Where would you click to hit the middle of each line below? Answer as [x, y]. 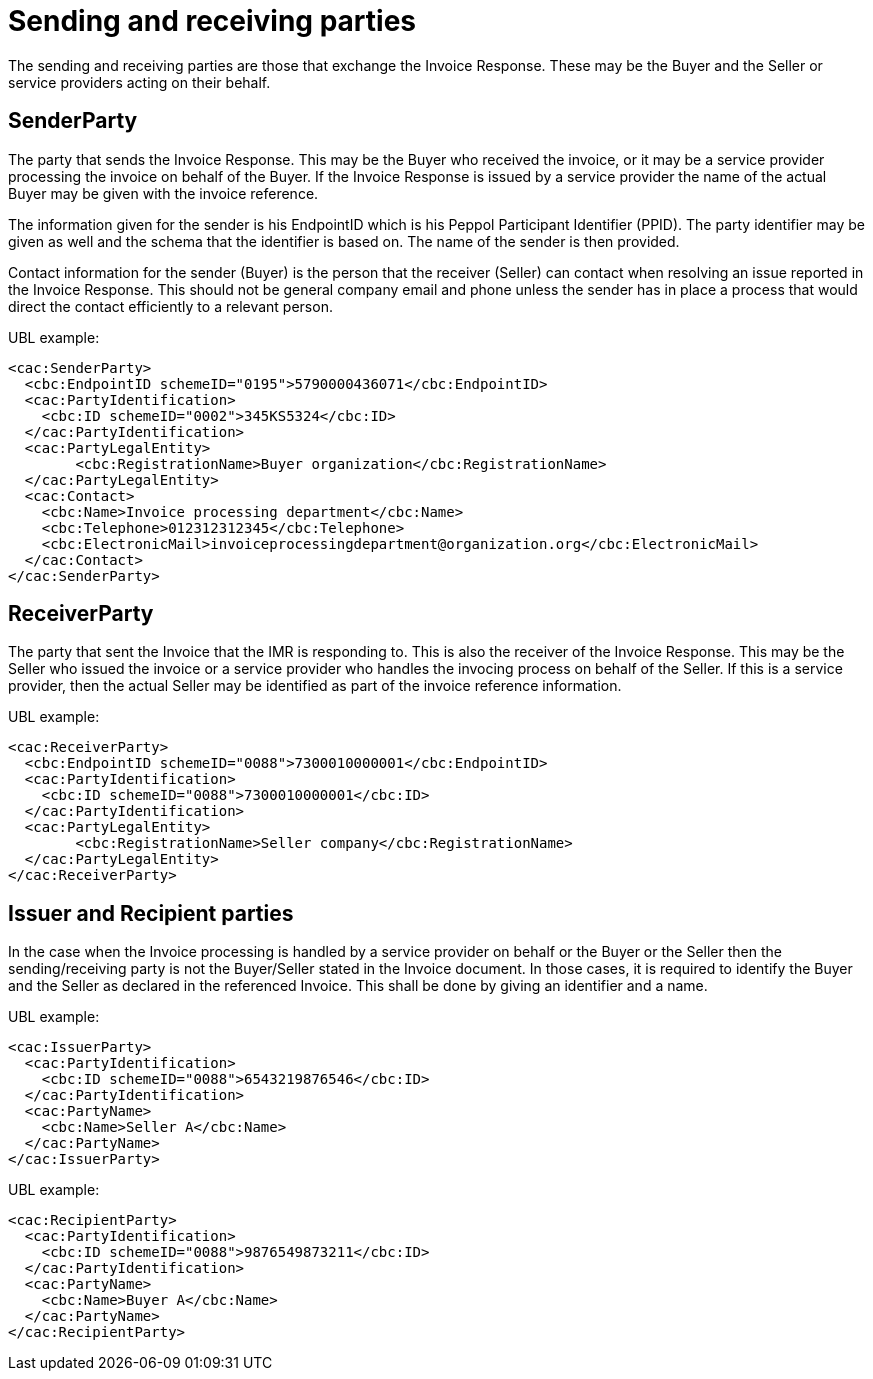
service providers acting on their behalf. [139, 82]
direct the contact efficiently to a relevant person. [170, 306]
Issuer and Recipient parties [151, 913]
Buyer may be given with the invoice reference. [163, 193]
